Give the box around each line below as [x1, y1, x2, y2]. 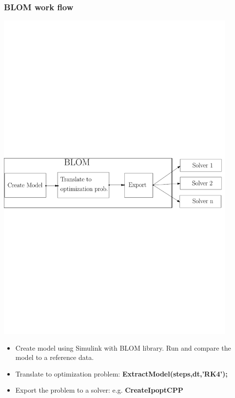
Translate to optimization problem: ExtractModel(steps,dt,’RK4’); [15, 368, 228, 378]
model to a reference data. [15, 352, 94, 362]
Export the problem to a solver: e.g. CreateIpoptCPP [15, 385, 183, 395]
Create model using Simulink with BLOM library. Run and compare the [15, 342, 231, 353]
